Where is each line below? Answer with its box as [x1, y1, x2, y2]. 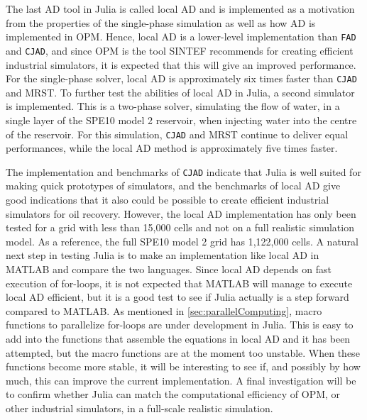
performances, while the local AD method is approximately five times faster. [6, 140, 338, 155]
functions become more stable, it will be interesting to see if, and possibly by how [6, 359, 361, 374]
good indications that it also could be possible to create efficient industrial [6, 192, 329, 207]
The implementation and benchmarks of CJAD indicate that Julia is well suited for [6, 164, 361, 179]
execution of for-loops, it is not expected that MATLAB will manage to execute [6, 275, 353, 290]
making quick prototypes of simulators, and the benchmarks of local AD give [6, 178, 341, 193]
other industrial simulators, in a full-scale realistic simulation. [6, 400, 273, 415]
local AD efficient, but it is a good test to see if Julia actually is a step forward [6, 289, 349, 304]
